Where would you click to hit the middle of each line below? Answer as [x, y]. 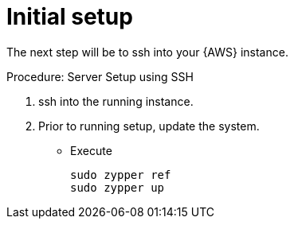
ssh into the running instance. [116, 101]
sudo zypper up [118, 187]
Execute [91, 150]
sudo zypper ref [121, 175]
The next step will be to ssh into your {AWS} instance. [147, 52]
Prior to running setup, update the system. [149, 126]
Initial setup [70, 17]
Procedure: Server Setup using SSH [100, 76]
